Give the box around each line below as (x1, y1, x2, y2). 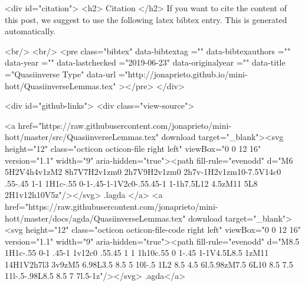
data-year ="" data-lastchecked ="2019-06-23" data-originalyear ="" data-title (5, 56, 286, 69)
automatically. (5, 25, 56, 37)
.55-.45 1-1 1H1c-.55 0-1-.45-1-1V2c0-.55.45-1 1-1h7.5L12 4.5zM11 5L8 (5, 177, 258, 189)
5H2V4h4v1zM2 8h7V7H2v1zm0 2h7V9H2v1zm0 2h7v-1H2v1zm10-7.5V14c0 (5, 165, 281, 178)
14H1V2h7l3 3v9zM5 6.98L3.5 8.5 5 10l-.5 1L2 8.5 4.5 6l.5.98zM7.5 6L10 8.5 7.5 (5, 258, 293, 270)
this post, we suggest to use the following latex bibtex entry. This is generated (5, 13, 287, 25)
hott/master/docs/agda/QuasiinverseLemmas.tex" (5, 212, 186, 224)
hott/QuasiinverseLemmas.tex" (5, 79, 116, 92)
